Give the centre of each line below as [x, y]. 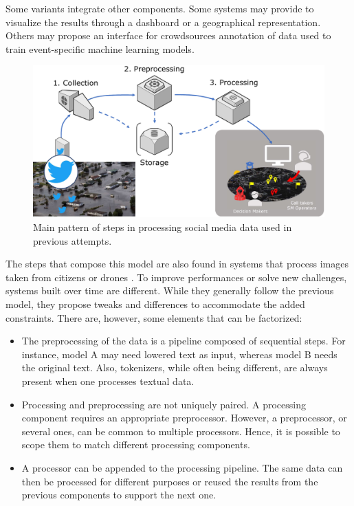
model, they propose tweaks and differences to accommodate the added [155, 304]
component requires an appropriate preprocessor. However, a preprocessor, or [184, 418]
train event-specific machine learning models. [100, 48]
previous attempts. [73, 240]
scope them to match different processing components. [136, 444]
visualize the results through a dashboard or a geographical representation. [163, 22]
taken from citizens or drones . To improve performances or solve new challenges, [176, 277]
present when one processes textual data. [108, 381]
